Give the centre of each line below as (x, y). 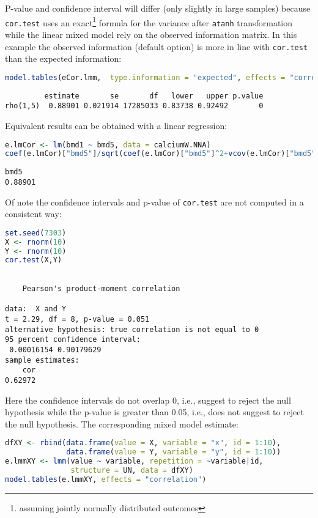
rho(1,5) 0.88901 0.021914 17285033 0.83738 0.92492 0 (134, 106)
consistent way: (33, 214)
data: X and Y (36, 309)
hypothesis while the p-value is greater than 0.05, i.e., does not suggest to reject (154, 412)
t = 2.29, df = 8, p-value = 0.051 (77, 319)
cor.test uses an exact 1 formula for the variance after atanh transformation (149, 21)
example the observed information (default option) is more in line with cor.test (157, 46)
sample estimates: (42, 360)
